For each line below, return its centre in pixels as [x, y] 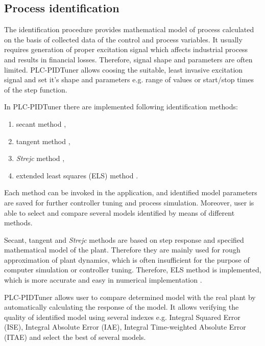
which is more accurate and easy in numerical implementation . [103, 280]
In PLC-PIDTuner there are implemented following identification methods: [121, 107]
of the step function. [36, 89]
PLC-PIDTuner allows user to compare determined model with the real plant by [130, 297]
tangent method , [43, 141]
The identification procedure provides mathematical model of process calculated [129, 29]
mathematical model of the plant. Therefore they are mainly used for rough [122, 250]
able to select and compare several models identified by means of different [119, 212]
